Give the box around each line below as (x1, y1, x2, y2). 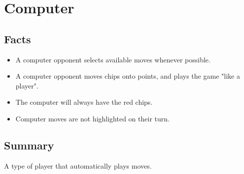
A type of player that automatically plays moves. (4, 160, 152, 171)
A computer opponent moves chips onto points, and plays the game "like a (15, 71, 240, 81)
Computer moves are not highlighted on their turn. (15, 113, 170, 123)
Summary (4, 137, 54, 152)
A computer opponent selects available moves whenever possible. (15, 54, 210, 64)
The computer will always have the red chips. (15, 97, 153, 107)
